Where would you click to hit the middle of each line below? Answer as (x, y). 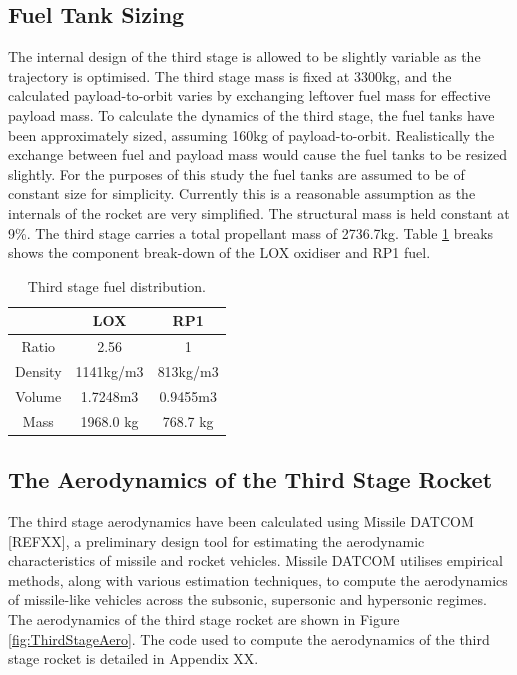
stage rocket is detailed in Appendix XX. (133, 658)
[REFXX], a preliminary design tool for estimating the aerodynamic (216, 540)
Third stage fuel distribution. (116, 285)
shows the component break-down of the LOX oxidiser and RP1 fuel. (219, 252)
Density (38, 371)
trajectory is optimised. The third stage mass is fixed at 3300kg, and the (230, 75)
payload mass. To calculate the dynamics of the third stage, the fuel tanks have (251, 114)
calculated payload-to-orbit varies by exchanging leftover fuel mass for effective (249, 95)
